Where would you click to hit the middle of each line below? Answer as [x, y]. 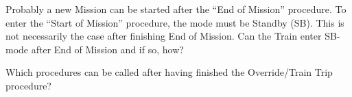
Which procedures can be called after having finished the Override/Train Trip [169, 72]
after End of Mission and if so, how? [107, 49]
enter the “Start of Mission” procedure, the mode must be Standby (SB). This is [175, 22]
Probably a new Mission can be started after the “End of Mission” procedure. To [176, 9]
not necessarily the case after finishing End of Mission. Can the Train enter [164, 36]
